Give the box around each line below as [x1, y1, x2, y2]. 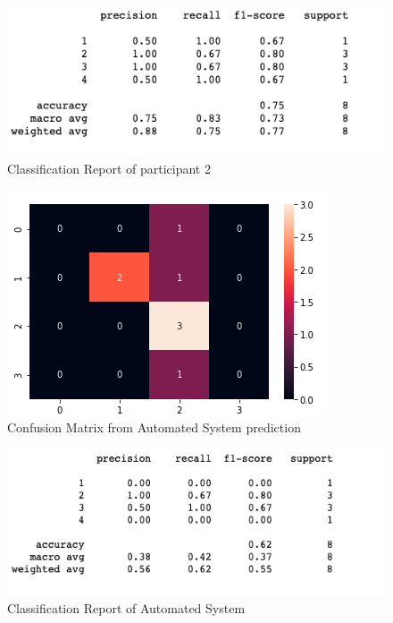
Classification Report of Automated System [7, 599, 246, 618]
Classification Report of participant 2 [7, 158, 211, 177]
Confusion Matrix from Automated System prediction [7, 417, 301, 436]
